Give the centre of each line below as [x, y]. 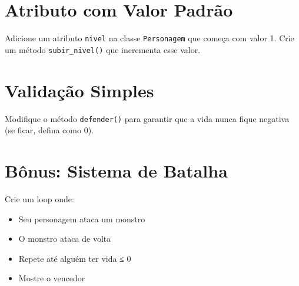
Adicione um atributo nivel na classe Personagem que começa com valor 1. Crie [149, 38]
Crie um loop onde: [39, 198]
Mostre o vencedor [52, 278]
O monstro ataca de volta [65, 239]
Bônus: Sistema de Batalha [116, 170]
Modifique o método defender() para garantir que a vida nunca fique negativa [147, 118]
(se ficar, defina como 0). [49, 130]
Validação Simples [79, 90]
